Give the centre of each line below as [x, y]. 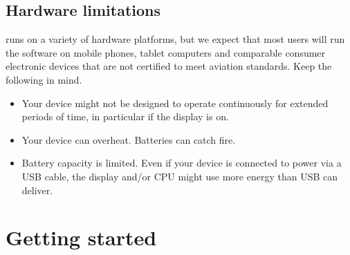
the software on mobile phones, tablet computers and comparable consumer [166, 52]
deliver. [37, 190]
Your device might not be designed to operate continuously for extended [175, 103]
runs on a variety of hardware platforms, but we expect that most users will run [175, 39]
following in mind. [44, 79]
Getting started [81, 237]
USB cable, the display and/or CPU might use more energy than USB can [180, 176]
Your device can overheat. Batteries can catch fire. [129, 139]
